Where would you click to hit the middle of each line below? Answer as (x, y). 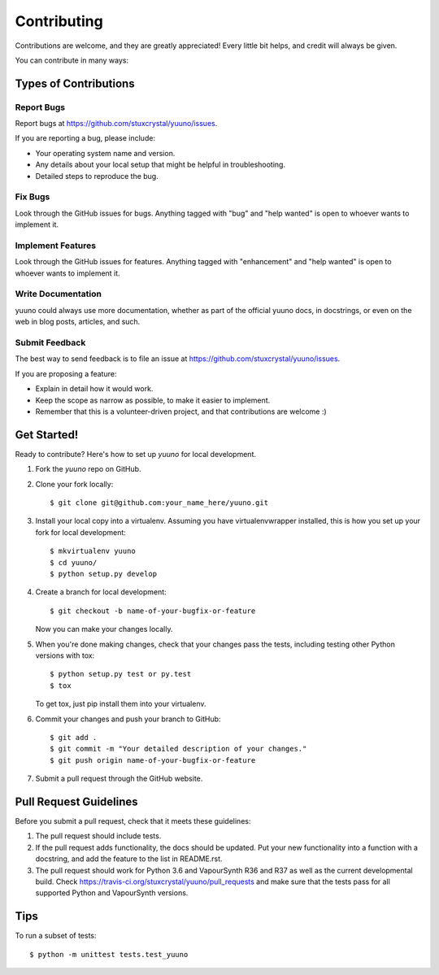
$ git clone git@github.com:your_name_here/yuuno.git (159, 503)
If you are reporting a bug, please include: (85, 138)
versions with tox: (65, 655)
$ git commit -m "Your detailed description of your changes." (178, 749)
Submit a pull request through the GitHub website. (119, 779)
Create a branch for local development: (101, 592)
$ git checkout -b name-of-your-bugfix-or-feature (153, 611)
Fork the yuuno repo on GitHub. (88, 469)
